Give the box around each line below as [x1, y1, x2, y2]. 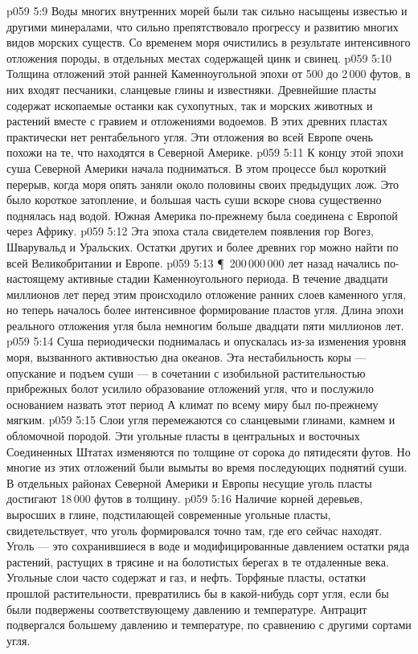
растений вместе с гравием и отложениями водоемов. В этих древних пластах [6, 112, 388, 129]
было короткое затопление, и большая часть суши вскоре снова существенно [6, 191, 382, 208]
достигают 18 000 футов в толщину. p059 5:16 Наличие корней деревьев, [6, 490, 363, 507]
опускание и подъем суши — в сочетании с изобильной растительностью [6, 364, 366, 381]
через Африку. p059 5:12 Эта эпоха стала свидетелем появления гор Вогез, [6, 223, 374, 239]
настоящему [6, 270, 64, 287]
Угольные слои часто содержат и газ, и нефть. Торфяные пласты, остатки [6, 569, 366, 586]
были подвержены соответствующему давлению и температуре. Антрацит [6, 600, 367, 617]
